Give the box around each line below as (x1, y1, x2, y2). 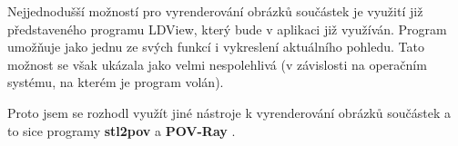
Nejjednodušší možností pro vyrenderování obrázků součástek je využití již (7, 2, 423, 20)
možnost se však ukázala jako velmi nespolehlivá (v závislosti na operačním (7, 54, 427, 73)
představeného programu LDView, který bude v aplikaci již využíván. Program (7, 19, 447, 38)
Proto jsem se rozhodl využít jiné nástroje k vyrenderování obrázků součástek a (7, 102, 451, 122)
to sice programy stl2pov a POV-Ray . (7, 121, 236, 140)
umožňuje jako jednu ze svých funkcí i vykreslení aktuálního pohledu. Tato (7, 37, 424, 56)
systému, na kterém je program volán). (7, 73, 224, 92)
